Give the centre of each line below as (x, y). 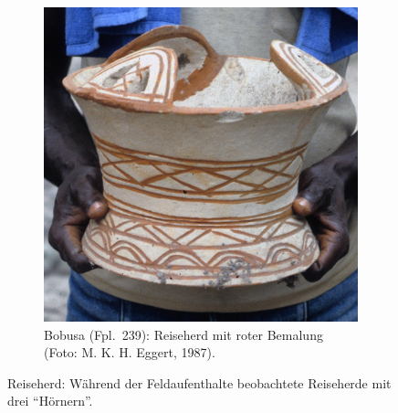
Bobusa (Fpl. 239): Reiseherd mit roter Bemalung (183, 334)
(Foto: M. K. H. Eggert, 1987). (130, 352)
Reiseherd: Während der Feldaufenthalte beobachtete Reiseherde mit (199, 382)
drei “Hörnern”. (50, 401)
